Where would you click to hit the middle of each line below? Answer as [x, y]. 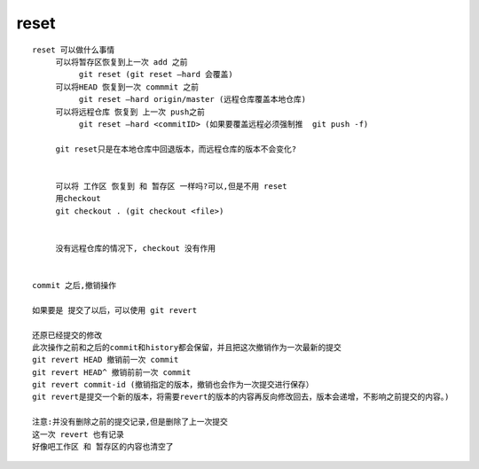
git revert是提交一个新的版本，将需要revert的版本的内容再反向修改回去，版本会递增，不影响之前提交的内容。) [241, 397]
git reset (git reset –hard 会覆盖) [156, 74]
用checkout [78, 199]
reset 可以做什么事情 [74, 50]
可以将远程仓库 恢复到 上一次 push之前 [130, 112]
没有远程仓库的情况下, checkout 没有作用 [136, 248]
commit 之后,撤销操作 [75, 285]
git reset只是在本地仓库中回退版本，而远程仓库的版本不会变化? [176, 149]
